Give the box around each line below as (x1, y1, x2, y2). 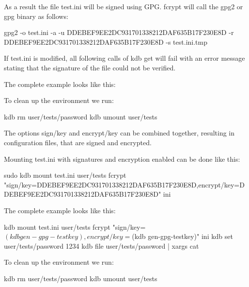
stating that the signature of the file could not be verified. (4, 62, 176, 72)
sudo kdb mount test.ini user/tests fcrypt (4, 170, 126, 180)
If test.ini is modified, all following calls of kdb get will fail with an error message (4, 53, 245, 63)
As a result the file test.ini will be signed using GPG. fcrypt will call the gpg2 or (4, 1, 243, 11)
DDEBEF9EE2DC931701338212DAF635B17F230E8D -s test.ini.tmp (4, 36, 207, 47)
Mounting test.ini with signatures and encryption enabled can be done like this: (4, 153, 240, 164)
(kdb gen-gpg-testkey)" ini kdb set (132, 231, 233, 241)
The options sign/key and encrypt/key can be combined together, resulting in (4, 128, 235, 138)
